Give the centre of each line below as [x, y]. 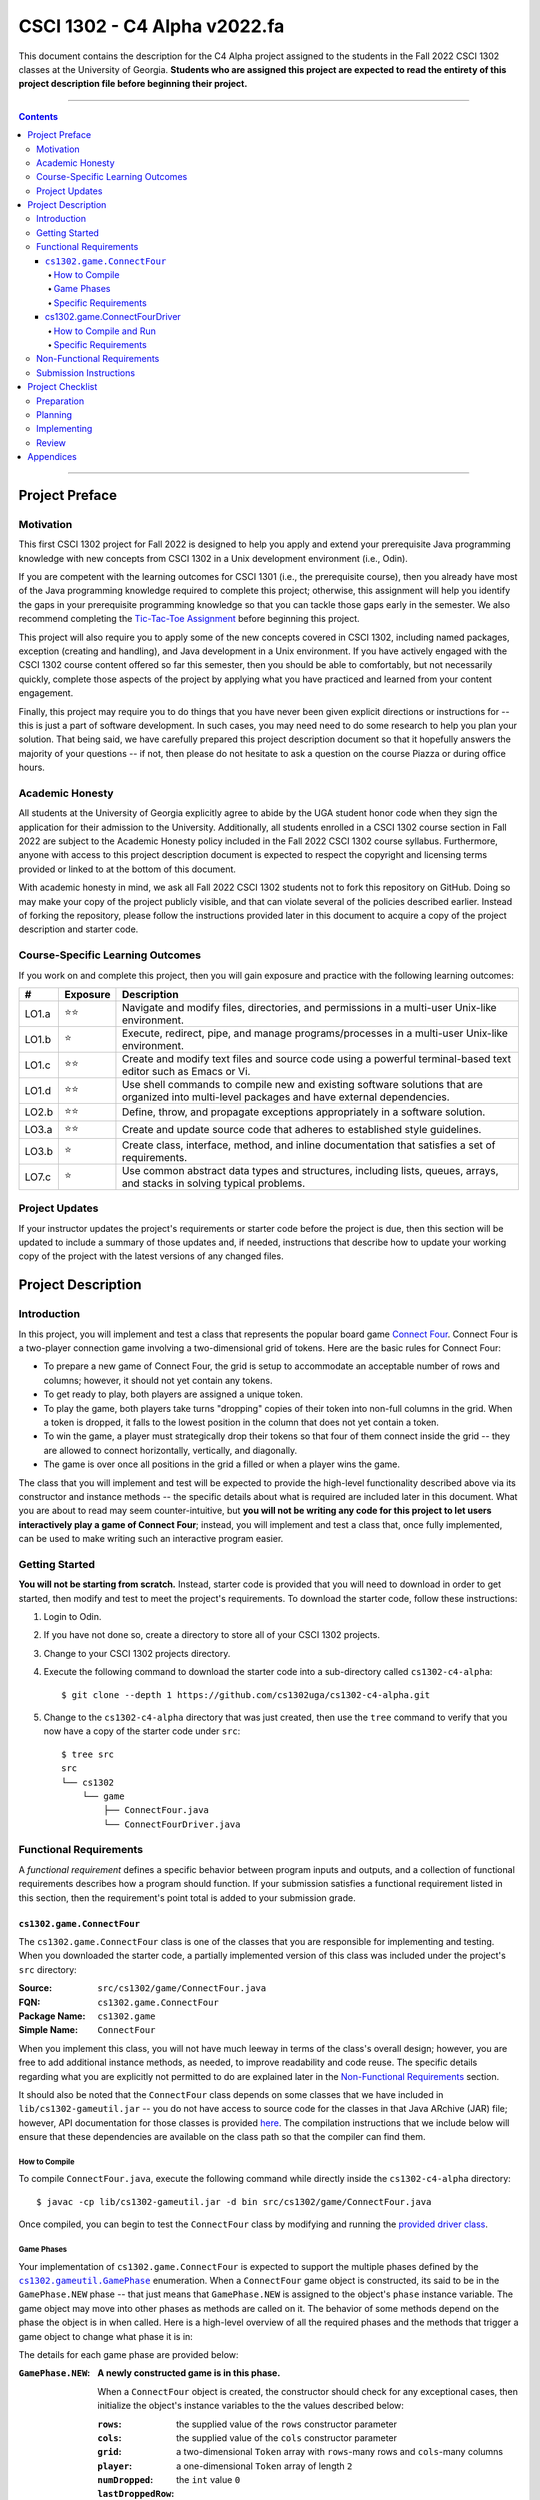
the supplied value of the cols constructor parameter [287, 2437]
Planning [54, 414]
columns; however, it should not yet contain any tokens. [158, 1380]
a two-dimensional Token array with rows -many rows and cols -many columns [340, 2452]
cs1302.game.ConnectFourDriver [113, 317]
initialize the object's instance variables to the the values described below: [251, 2406]
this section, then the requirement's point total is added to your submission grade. [187, 1897]
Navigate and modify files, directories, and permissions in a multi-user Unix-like [309, 1007]
